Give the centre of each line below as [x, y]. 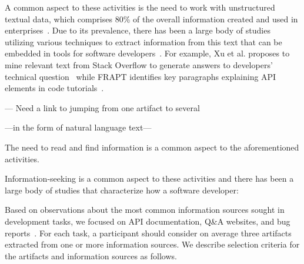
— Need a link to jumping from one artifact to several [102, 107]
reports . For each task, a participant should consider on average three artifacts [148, 233]
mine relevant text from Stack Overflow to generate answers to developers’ [139, 64]
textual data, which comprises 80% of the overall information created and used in [151, 19]
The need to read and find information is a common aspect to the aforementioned [152, 147]
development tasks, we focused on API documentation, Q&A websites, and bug [148, 221]
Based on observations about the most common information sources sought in [145, 210]
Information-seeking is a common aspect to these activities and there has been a [149, 178]
